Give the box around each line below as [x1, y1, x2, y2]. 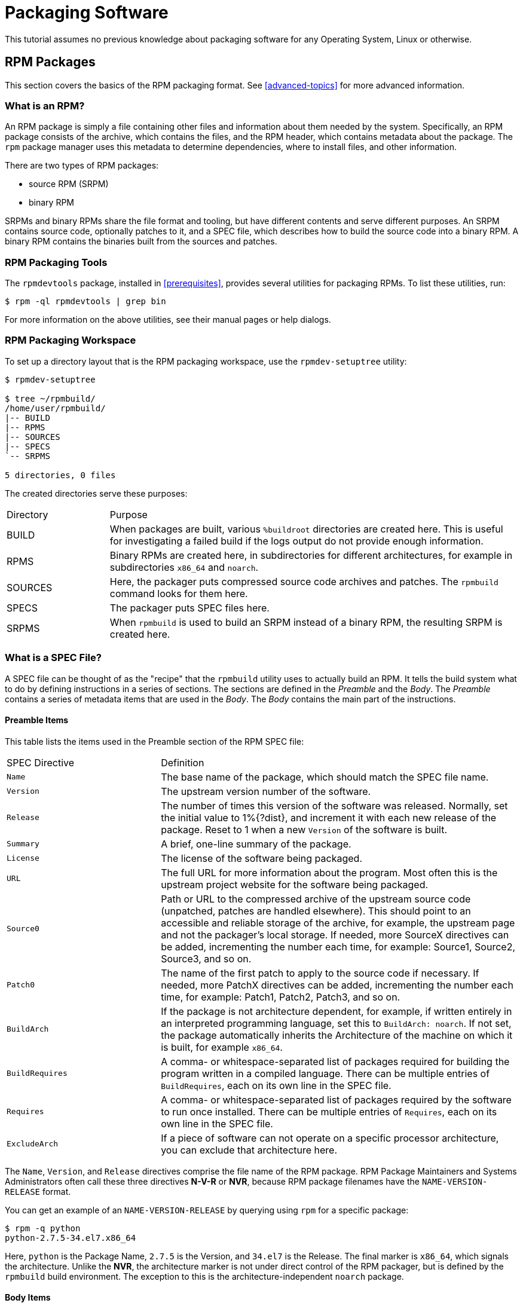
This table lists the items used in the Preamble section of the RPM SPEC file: [5, 736, 304, 747]
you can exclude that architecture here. [161, 1143, 338, 1156]
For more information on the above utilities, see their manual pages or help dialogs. [5, 314, 331, 325]
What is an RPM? [5, 99, 85, 112]
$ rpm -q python [5, 1223, 81, 1233]
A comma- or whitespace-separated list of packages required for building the [161, 1055, 510, 1068]
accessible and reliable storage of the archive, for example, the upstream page [161, 916, 515, 929]
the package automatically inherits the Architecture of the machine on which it [161, 1029, 513, 1041]
